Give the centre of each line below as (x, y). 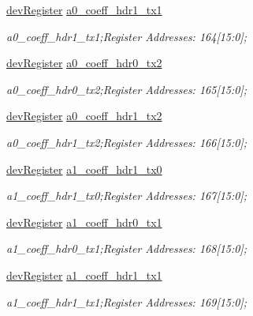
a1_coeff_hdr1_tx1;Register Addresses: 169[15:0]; (127, 301)
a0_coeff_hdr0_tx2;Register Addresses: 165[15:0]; (127, 89)
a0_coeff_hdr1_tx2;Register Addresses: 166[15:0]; (127, 142)
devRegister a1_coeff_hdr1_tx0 (84, 169)
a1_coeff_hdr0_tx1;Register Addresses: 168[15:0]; (127, 248)
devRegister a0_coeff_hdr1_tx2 (84, 116)
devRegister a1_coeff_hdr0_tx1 (84, 222)
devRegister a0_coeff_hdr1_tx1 (84, 9)
